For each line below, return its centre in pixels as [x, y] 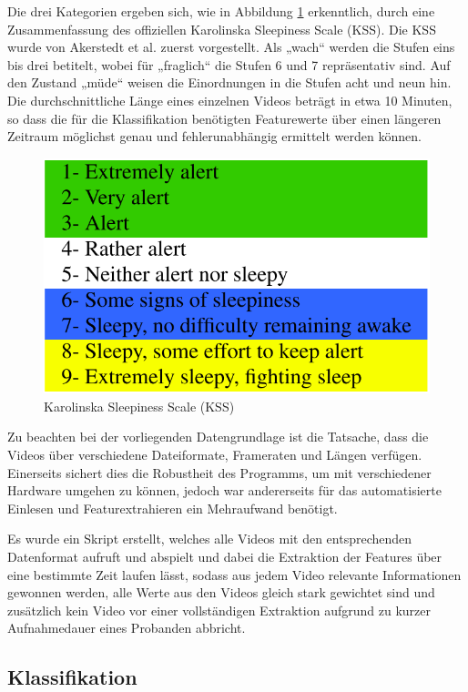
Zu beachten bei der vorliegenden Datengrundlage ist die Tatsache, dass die [218, 437]
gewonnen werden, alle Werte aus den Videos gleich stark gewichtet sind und [221, 592]
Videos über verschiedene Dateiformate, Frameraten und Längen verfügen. [215, 454]
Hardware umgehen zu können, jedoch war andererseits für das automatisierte [224, 490]
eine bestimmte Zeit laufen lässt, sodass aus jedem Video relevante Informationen [234, 574]
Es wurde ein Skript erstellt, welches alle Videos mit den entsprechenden [210, 539]
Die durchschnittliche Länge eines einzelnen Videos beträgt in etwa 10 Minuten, [230, 100]
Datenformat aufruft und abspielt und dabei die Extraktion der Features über [225, 556]
